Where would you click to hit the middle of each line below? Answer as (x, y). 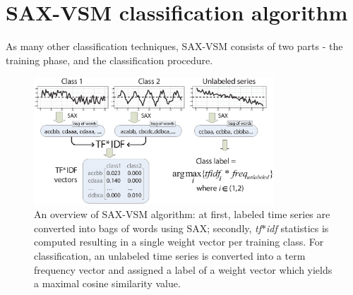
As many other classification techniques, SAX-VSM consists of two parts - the (174, 46)
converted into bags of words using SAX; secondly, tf (148, 228)
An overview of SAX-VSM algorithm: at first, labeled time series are (182, 214)
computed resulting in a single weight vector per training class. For (179, 242)
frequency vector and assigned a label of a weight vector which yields (183, 269)
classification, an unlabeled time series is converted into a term (170, 256)
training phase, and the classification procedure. (109, 60)
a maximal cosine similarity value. (107, 283)
